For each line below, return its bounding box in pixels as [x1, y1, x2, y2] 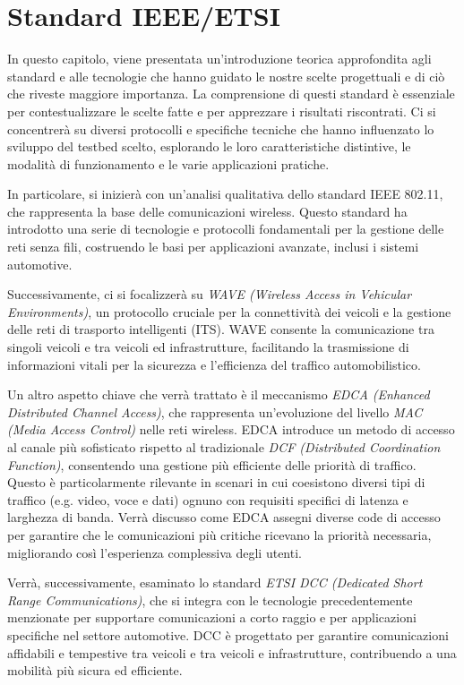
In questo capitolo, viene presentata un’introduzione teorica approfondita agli [7, 49, 432, 68]
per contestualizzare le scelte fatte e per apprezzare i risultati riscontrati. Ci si [7, 101, 436, 120]
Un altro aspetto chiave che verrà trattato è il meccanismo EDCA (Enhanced [7, 385, 430, 404]
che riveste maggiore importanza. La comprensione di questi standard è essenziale [7, 84, 455, 103]
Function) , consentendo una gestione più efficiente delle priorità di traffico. [7, 455, 417, 474]
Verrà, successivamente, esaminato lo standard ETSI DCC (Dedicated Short [7, 573, 423, 592]
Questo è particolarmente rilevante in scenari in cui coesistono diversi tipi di [7, 473, 425, 492]
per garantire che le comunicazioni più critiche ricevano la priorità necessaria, [7, 525, 432, 544]
